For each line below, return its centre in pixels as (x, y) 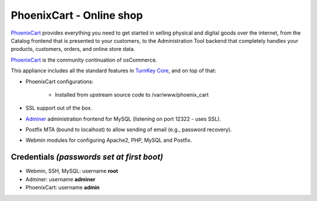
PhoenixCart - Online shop (77, 15)
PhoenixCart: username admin (63, 188)
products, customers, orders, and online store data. (73, 49)
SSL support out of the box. (59, 108)
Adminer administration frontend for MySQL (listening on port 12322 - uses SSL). (123, 119)
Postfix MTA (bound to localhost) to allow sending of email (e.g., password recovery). (129, 130)
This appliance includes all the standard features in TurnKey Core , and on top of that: (114, 71)
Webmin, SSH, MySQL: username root (72, 171)
